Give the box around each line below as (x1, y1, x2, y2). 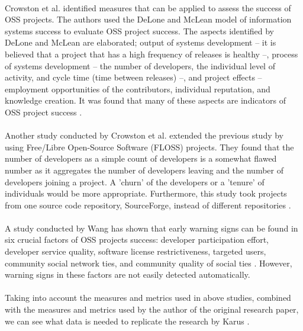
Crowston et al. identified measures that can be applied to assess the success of (5, 1, 291, 14)
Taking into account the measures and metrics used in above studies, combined (5, 291, 291, 304)
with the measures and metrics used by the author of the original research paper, (5, 303, 299, 316)
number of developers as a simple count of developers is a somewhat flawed (5, 152, 277, 165)
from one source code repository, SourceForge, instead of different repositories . (5, 198, 291, 211)
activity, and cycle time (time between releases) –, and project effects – (5, 71, 262, 83)
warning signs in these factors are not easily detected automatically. (5, 268, 250, 281)
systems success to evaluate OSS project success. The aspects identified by (5, 24, 275, 37)
